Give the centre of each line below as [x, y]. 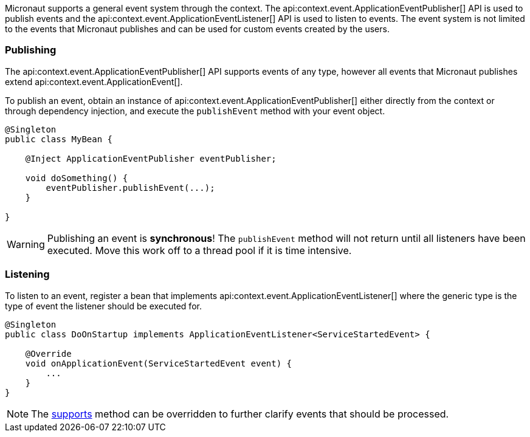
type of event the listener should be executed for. [103, 306]
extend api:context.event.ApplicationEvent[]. [94, 81]
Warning [26, 244]
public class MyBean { [59, 139]
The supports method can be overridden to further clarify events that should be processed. [240, 414]
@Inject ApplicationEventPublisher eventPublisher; [151, 158]
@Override [48, 353]
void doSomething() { [77, 178]
